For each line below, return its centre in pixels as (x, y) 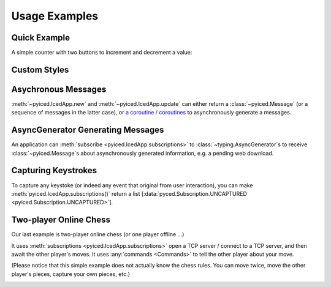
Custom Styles (40, 69)
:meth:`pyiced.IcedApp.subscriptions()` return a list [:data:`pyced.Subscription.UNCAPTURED (129, 193)
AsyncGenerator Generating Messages (88, 130)
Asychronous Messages (59, 89)
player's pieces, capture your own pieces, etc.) (71, 274)
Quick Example (41, 38)
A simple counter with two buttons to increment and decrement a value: (102, 53)
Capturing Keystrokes (54, 170)
